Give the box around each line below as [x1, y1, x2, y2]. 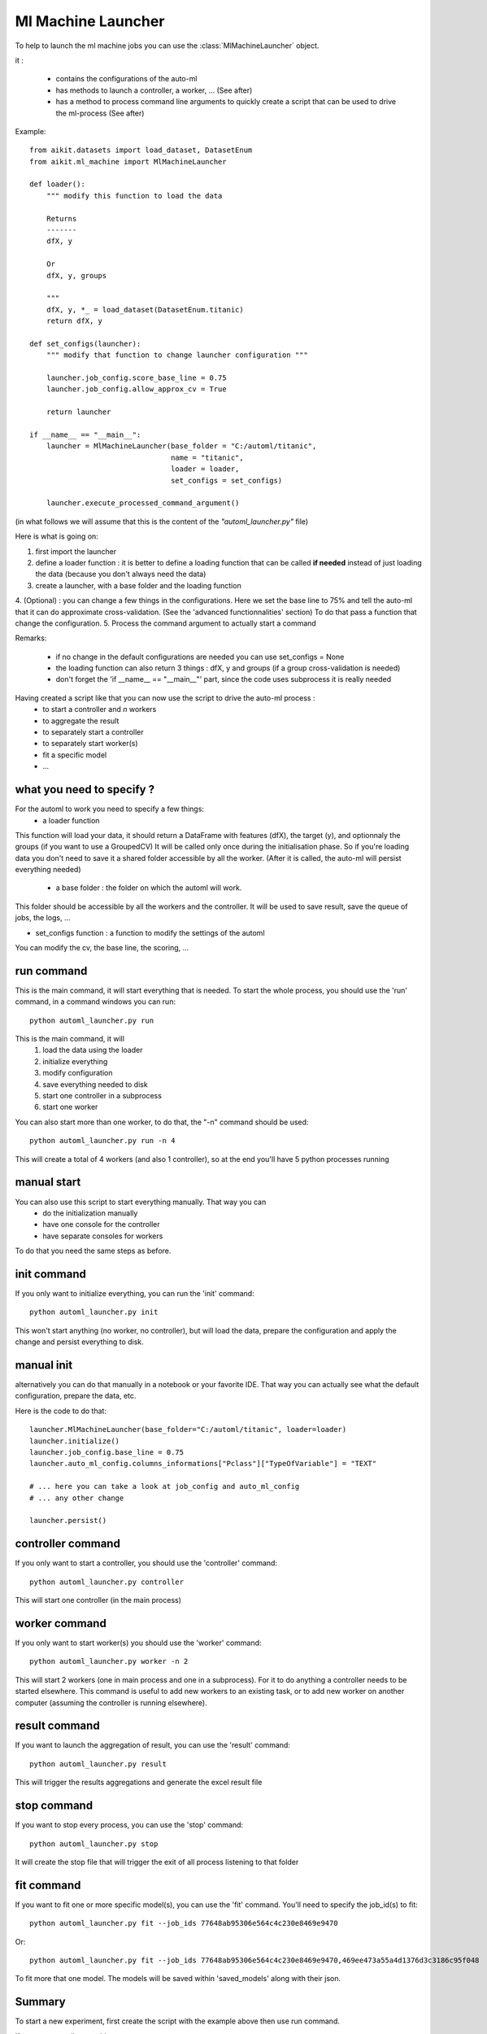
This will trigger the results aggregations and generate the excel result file [15, 1778, 263, 1787]
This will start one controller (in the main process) [15, 1595, 182, 1605]
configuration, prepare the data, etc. [15, 1391, 137, 1401]
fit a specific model [42, 749, 107, 760]
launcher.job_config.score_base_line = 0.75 [46, 373, 227, 382]
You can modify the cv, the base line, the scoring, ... [15, 943, 189, 953]
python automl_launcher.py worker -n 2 [29, 1656, 189, 1666]
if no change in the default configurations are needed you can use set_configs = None [55, 652, 345, 661]
